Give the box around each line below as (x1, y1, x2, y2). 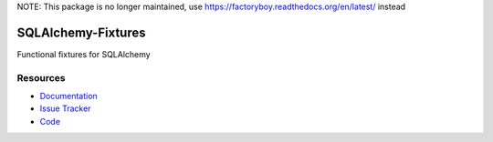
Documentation (39, 91, 98, 102)
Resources (16, 71, 66, 84)
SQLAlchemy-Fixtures (16, 25, 146, 40)
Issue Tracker (39, 103, 91, 114)
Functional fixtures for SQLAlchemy (16, 48, 151, 59)
